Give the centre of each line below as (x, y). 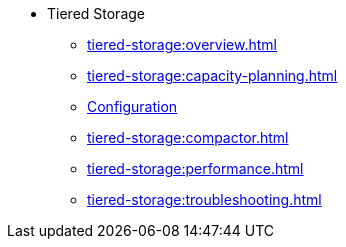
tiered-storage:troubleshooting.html (204, 199)
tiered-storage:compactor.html (188, 137)
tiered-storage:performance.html (195, 168)
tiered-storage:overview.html (182, 44)
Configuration (132, 106)
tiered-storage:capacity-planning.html (212, 75)
